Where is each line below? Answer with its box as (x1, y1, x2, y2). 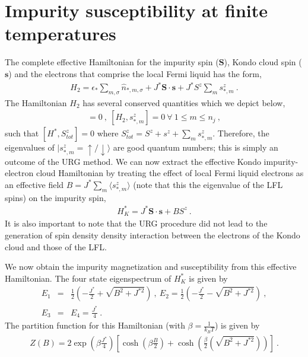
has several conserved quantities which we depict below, (82, 96, 285, 109)
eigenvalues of (5, 141, 55, 154)
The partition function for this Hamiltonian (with (5, 319, 185, 332)
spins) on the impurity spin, (5, 191, 106, 203)
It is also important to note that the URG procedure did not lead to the (5, 217, 268, 230)
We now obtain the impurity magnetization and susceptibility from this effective (5, 260, 297, 273)
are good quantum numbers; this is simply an (113, 141, 278, 154)
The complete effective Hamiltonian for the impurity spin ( (5, 56, 219, 68)
